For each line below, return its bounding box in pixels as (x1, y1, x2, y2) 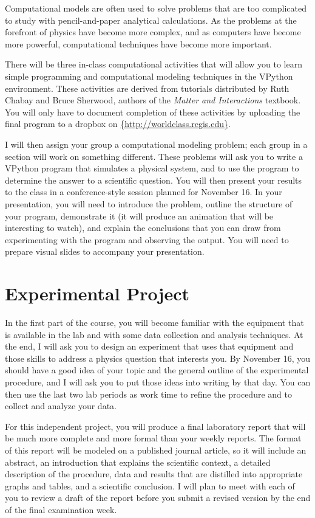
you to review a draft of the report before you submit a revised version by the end (5, 491, 311, 504)
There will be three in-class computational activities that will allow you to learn (5, 58, 302, 71)
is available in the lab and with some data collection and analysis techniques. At (5, 328, 303, 340)
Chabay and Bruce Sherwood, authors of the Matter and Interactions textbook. (5, 94, 301, 106)
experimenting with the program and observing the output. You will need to (5, 233, 289, 246)
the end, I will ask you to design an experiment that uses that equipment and (5, 340, 294, 353)
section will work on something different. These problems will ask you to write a (5, 150, 303, 162)
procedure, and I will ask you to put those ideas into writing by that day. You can (5, 375, 311, 388)
